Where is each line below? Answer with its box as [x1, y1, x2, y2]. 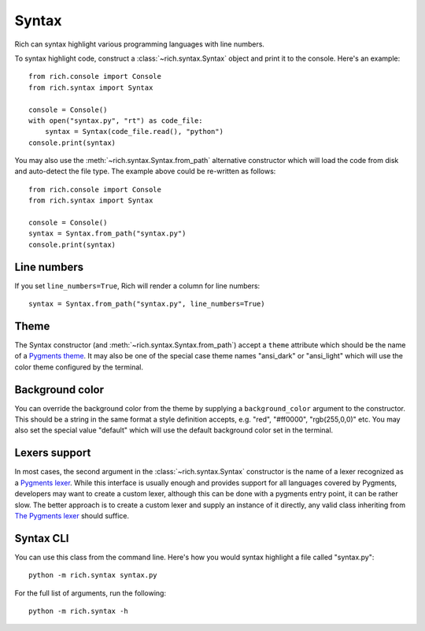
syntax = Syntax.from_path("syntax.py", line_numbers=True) [28, 299, 265, 309]
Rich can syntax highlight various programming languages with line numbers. [14, 39, 265, 49]
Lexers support [14, 446, 91, 460]
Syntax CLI [14, 532, 69, 545]
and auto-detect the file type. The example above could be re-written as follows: [14, 166, 276, 176]
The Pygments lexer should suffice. [14, 510, 130, 520]
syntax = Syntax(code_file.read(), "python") [44, 127, 224, 136]
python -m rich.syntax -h [28, 607, 129, 616]
